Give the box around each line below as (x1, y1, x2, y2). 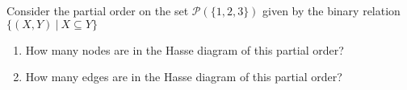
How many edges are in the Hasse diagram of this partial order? (25, 68, 342, 85)
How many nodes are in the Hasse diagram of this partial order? (25, 41, 344, 58)
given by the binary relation (262, 2, 401, 18)
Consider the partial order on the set (6, 2, 189, 18)
